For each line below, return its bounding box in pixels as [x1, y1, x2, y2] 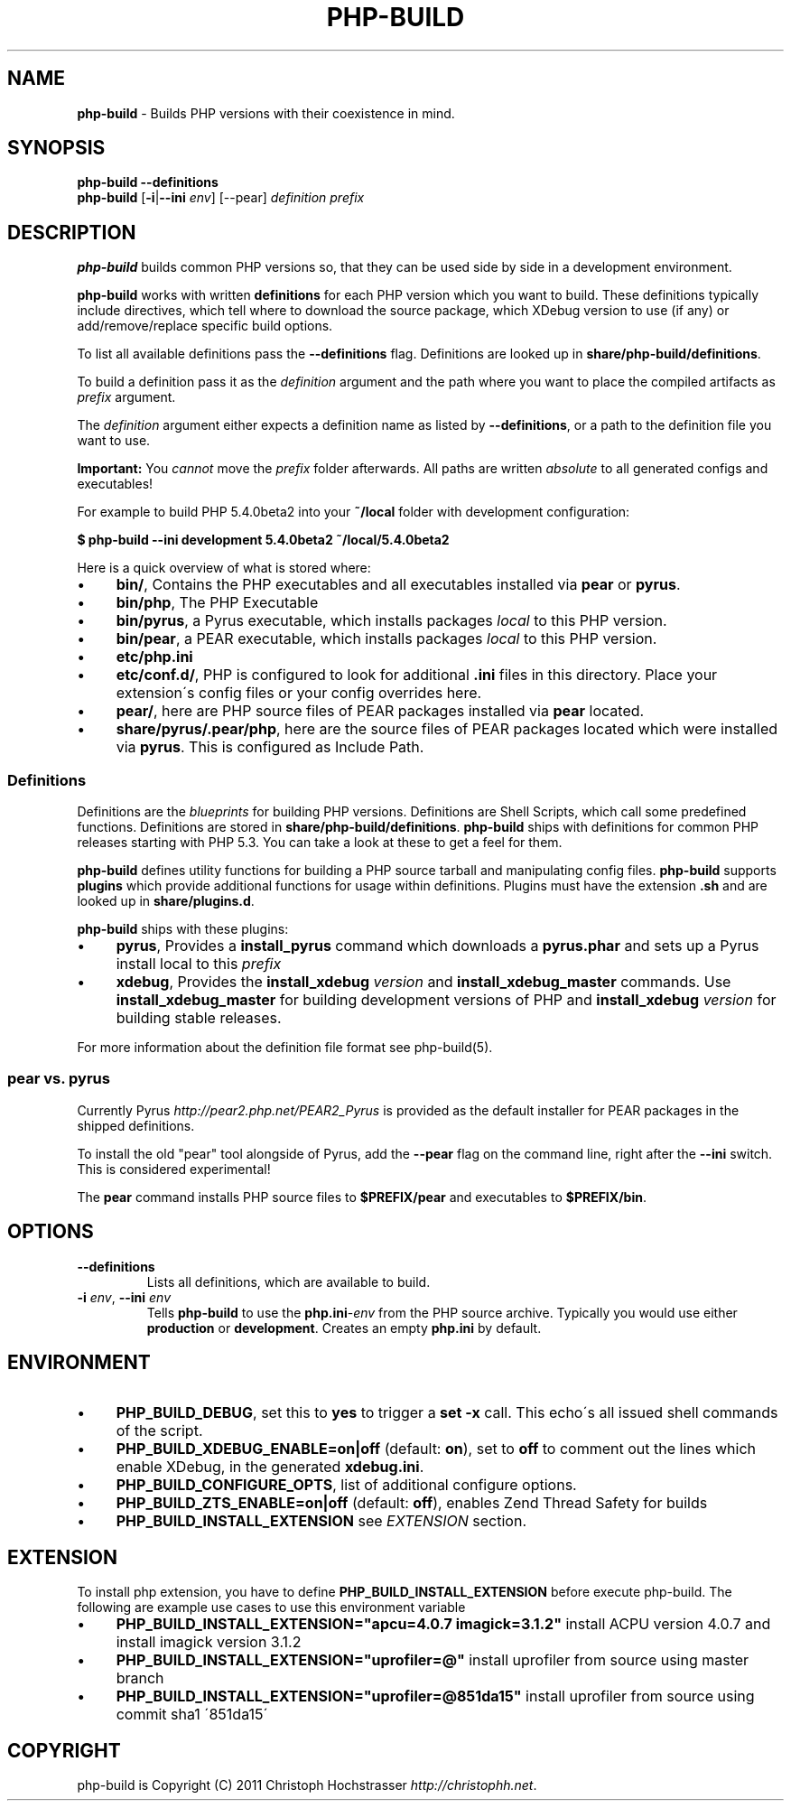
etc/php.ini [116, 648, 193, 666]
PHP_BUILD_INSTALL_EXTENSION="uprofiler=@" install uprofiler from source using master [116, 1651, 749, 1670]
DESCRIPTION [7, 220, 136, 244]
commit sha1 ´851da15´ [116, 1705, 268, 1724]
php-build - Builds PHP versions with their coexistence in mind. [77, 105, 455, 121]
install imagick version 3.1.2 [116, 1633, 302, 1652]
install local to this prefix [116, 955, 282, 974]
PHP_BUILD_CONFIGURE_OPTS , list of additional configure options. [116, 1476, 577, 1495]
